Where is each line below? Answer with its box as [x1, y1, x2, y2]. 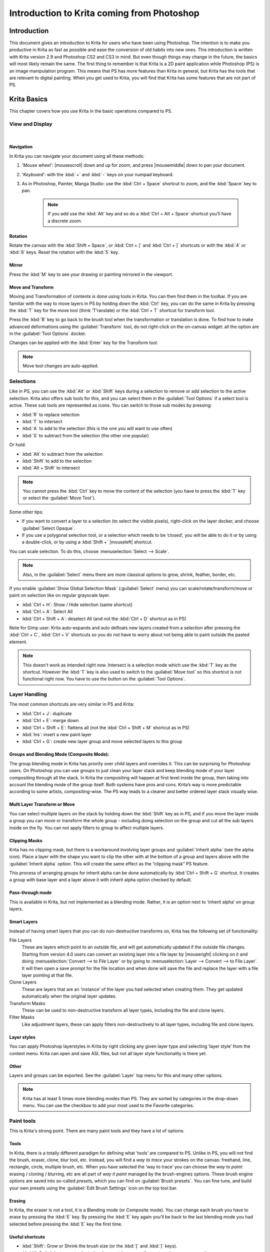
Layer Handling [9, 691, 47, 698]
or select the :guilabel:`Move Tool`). [22, 495, 96, 501]
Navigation [9, 144, 32, 150]
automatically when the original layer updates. [21, 993, 117, 999]
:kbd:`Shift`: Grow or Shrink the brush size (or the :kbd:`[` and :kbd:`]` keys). [21, 1243, 177, 1249]
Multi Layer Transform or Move [9, 801, 75, 807]
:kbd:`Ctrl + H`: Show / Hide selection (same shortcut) [21, 601, 132, 607]
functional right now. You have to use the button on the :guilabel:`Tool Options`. [22, 676, 186, 682]
